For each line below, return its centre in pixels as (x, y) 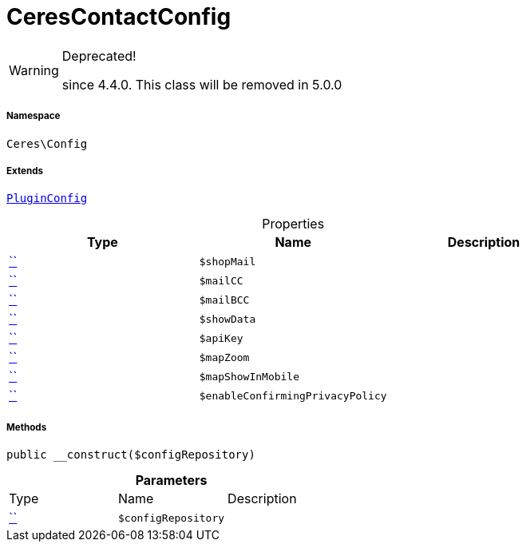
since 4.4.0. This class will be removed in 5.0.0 (202, 84)
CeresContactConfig (119, 17)
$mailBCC (224, 300)
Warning (34, 70)
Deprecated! (99, 56)
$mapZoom (224, 357)
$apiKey (221, 338)
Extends (25, 171)
